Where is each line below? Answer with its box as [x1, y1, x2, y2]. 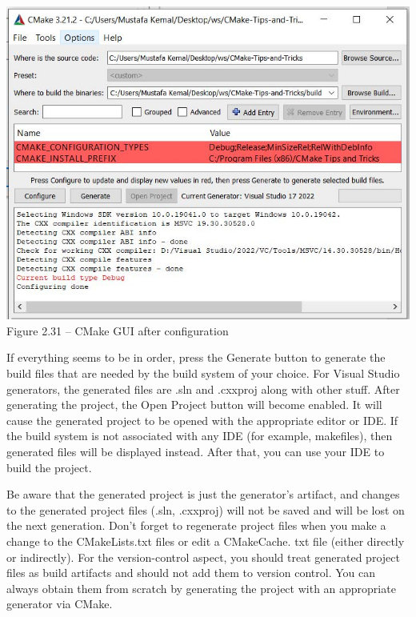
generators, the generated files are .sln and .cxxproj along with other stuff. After [6, 380, 400, 397]
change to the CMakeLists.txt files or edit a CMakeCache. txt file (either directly [6, 532, 405, 549]
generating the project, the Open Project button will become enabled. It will [6, 396, 382, 413]
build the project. [6, 459, 92, 475]
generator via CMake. [6, 595, 113, 612]
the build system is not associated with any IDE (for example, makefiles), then [6, 427, 393, 444]
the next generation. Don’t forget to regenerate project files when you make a [6, 517, 386, 534]
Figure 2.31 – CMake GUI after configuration [6, 322, 229, 339]
